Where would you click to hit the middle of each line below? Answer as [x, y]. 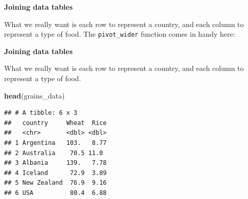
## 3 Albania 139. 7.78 [55, 163]
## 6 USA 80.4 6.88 [55, 193]
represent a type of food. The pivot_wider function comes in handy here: [120, 34]
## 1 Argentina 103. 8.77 [55, 143]
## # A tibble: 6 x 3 [41, 113]
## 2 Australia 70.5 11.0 [54, 153]
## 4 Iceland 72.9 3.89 [55, 173]
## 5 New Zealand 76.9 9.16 [55, 183]
